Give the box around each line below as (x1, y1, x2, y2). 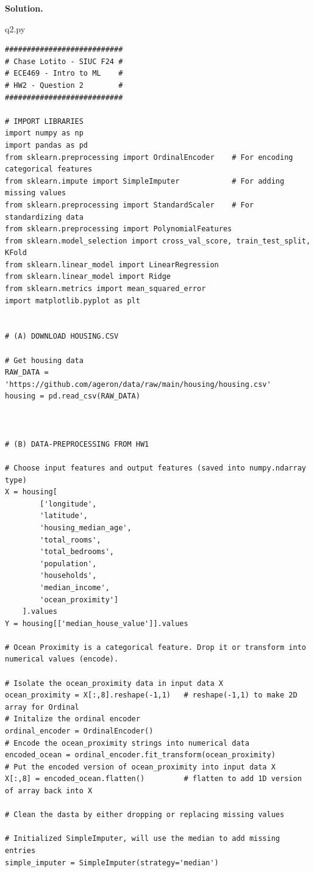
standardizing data (5, 212, 84, 222)
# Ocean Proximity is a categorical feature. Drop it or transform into (5, 643, 306, 652)
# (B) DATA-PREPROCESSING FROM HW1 (5, 439, 149, 449)
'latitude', (40, 511, 88, 521)
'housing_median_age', (40, 523, 132, 532)
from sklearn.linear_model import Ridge (5, 272, 171, 281)
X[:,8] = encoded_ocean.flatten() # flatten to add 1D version (5, 774, 302, 784)
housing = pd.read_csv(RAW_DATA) (5, 392, 140, 401)
